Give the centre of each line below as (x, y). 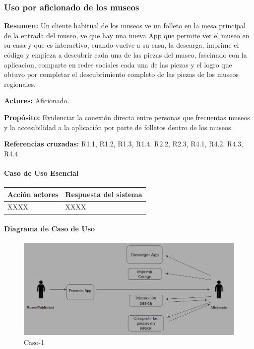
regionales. (20, 84)
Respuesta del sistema (104, 194)
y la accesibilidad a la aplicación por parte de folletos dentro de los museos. (119, 127)
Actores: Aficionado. (37, 101)
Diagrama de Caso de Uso (50, 229)
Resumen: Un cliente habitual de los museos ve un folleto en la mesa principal (125, 26)
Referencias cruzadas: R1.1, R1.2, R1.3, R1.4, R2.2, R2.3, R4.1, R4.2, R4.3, (124, 144)
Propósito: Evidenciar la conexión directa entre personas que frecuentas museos (127, 117)
